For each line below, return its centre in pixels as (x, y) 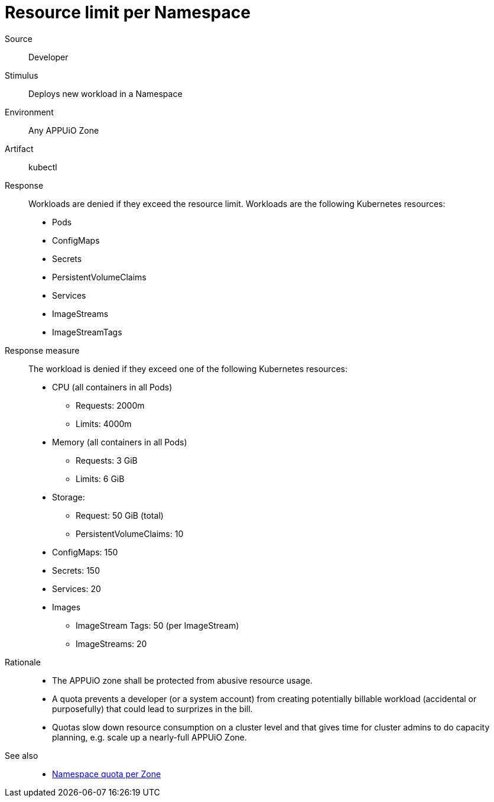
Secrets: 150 (76, 570)
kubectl (43, 167)
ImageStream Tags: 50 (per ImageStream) (157, 625)
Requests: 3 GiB (107, 460)
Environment (29, 112)
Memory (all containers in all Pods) (120, 442)
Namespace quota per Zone (107, 774)
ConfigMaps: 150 (85, 552)
